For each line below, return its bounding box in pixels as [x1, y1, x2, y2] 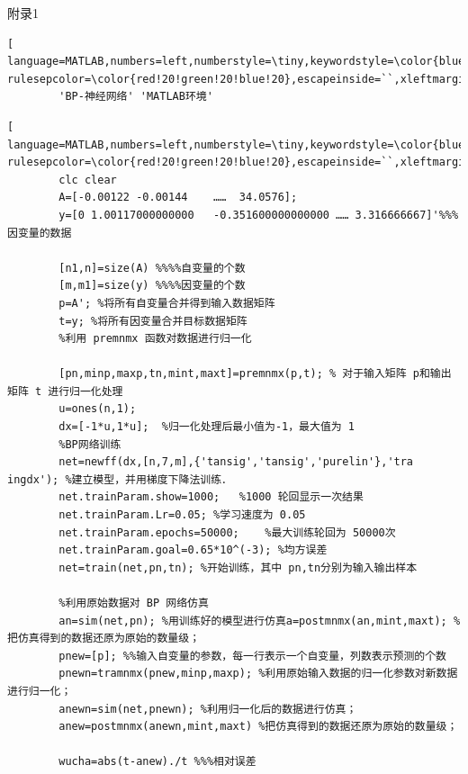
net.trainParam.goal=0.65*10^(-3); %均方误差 [58, 544, 328, 557]
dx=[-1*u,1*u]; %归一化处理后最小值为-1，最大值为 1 [58, 420, 355, 434]
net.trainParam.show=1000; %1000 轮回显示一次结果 [58, 490, 364, 504]
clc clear [58, 173, 117, 186]
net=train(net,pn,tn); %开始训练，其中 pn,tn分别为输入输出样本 [58, 561, 418, 574]
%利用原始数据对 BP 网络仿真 [58, 597, 209, 609]
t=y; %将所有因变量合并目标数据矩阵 [58, 314, 247, 328]
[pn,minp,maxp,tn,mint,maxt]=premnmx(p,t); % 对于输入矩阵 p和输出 [58, 367, 452, 381]
